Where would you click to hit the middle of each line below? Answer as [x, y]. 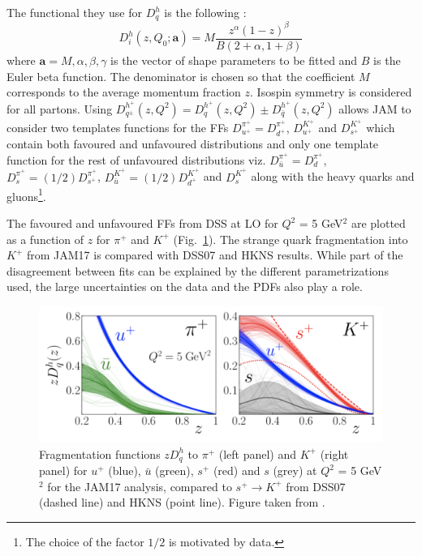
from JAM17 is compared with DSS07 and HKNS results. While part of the [215, 255]
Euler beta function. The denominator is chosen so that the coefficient [181, 76]
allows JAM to [375, 108]
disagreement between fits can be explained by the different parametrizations [198, 270]
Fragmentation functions [100, 453]
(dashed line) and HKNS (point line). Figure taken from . [182, 502]
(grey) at [295, 470]
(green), [174, 470]
